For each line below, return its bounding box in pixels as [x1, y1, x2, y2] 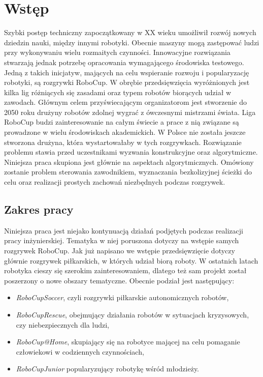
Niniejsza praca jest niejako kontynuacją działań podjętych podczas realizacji [4, 225, 243, 236]
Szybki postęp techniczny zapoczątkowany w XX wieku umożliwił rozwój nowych [4, 27, 256, 38]
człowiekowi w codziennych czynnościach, [16, 346, 144, 357]
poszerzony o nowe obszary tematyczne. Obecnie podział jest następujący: [4, 275, 235, 285]
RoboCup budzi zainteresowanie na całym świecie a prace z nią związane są [4, 117, 239, 127]
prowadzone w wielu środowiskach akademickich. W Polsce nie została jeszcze [4, 127, 246, 137]
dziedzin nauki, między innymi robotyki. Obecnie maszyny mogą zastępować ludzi [4, 37, 259, 47]
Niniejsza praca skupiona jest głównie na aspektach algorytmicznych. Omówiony [4, 156, 254, 167]
